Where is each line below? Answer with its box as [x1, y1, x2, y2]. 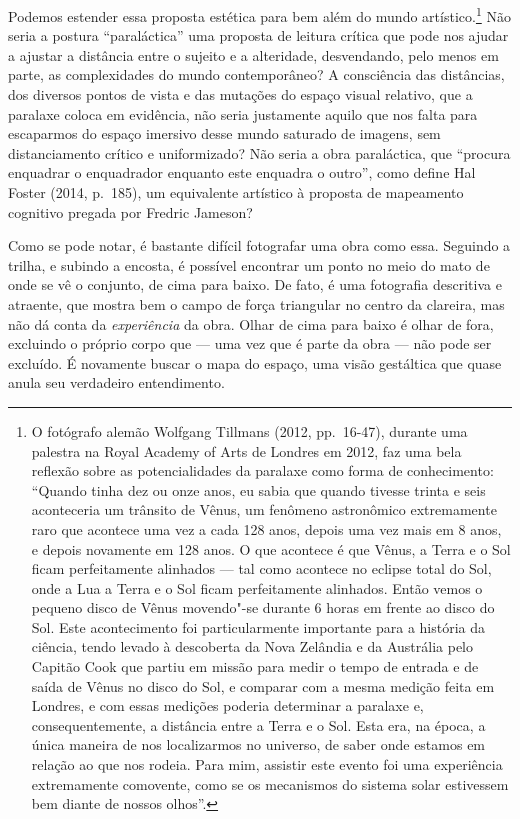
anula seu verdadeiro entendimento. [8, 372, 225, 393]
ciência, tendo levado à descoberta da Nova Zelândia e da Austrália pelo [31, 636, 474, 657]
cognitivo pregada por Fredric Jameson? [8, 201, 253, 222]
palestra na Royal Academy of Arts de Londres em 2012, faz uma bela [31, 440, 462, 461]
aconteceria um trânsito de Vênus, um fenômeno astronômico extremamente [31, 499, 497, 520]
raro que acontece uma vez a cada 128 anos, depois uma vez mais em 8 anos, [31, 518, 502, 539]
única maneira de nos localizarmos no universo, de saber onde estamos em [31, 734, 486, 755]
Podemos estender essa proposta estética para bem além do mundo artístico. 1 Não [8, 3, 511, 26]
